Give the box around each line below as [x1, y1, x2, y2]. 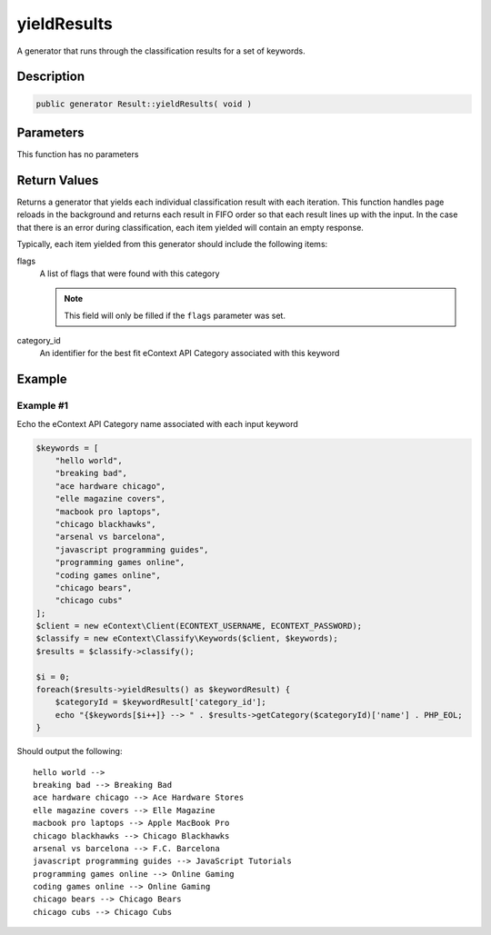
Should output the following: [16, 746, 123, 757]
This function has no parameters [16, 149, 139, 160]
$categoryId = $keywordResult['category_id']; [55, 697, 267, 708]
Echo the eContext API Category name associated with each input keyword [16, 418, 299, 429]
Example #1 [16, 400, 68, 413]
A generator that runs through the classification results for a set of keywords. [16, 45, 306, 56]
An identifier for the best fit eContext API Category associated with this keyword [39, 348, 340, 359]
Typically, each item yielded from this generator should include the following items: [16, 239, 328, 250]
